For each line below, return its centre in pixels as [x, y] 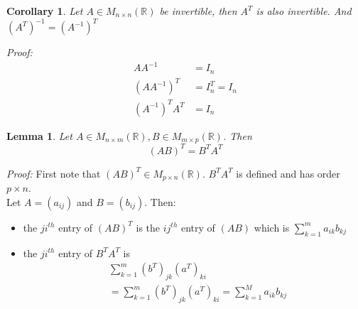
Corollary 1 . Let [45, 11]
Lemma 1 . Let [39, 135]
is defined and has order [288, 173]
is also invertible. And [304, 11]
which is [272, 227]
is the [148, 227]
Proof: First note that [54, 173]
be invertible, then [198, 11]
